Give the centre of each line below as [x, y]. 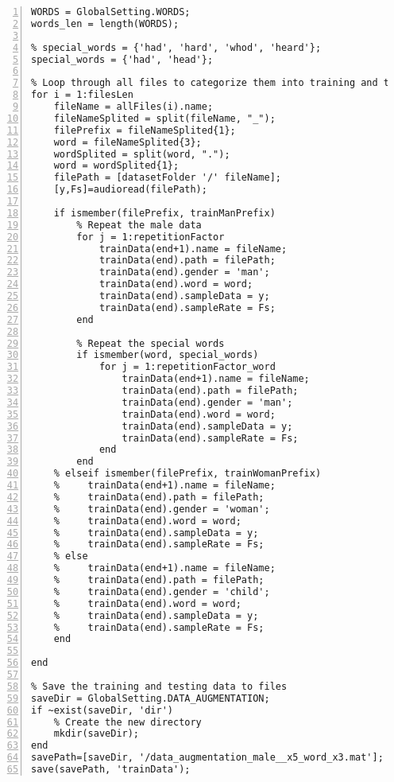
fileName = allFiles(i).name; [133, 107]
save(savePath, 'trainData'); [111, 769]
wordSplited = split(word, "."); [142, 154]
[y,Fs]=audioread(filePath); [130, 190]
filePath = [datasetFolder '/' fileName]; [167, 178]
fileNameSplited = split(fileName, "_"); [164, 118]
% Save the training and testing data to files [159, 686]
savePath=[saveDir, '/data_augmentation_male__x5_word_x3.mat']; [207, 758]
